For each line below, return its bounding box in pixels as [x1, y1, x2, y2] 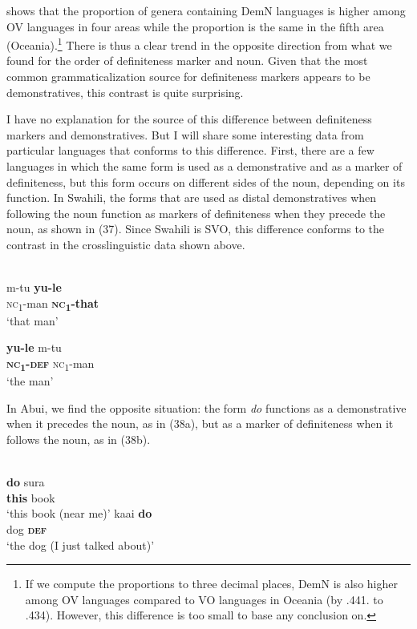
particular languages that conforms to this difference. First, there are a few [6, 142, 374, 159]
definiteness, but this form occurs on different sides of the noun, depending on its [6, 173, 405, 190]
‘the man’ [6, 373, 54, 389]
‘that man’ [6, 312, 59, 329]
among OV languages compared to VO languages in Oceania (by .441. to [25, 591, 383, 607]
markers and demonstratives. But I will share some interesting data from [6, 126, 364, 143]
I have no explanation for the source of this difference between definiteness [6, 111, 372, 127]
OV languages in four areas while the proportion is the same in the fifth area [6, 18, 384, 34]
